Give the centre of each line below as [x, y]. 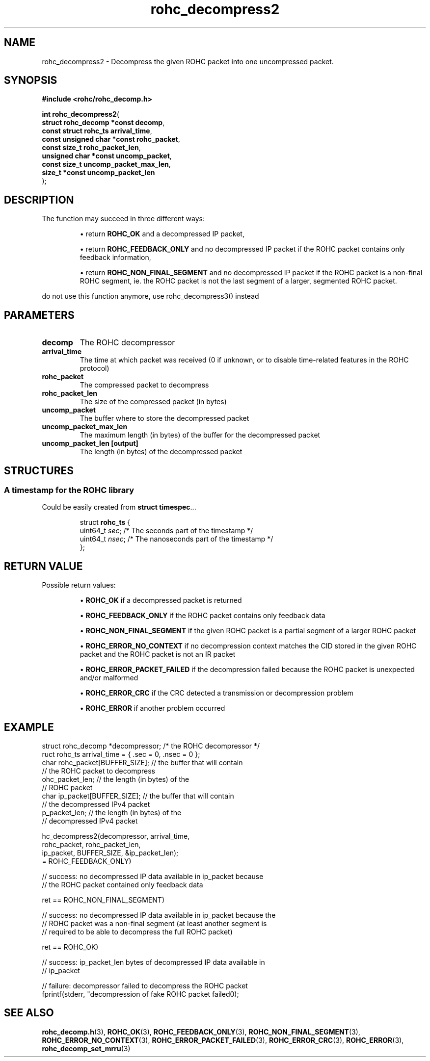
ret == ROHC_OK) [70, 947]
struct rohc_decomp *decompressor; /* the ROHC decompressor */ [151, 746]
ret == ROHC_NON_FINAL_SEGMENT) [103, 900]
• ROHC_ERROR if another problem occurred [152, 708]
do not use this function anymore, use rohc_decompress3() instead [150, 296]
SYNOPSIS [31, 80]
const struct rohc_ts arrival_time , [97, 131]
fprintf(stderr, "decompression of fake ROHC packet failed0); [140, 994]
